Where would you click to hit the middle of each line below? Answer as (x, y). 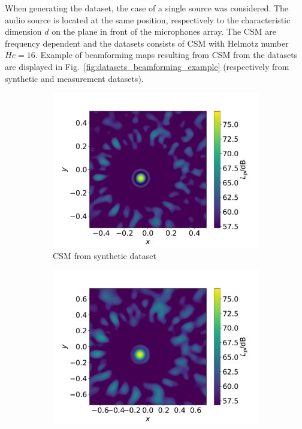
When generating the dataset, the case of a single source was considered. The (147, 8)
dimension (23, 31)
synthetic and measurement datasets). (74, 78)
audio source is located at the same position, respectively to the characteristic (148, 19)
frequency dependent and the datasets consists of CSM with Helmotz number (147, 43)
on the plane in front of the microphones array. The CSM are (164, 31)
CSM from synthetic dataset (105, 255)
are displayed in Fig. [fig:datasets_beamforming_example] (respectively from (147, 66)
